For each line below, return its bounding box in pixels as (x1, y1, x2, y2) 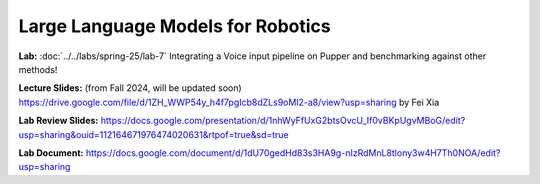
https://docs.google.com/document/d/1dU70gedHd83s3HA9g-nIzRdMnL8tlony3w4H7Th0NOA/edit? (85, 146, 501, 159)
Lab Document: (18, 146, 84, 159)
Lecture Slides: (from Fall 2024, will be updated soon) (18, 82, 242, 94)
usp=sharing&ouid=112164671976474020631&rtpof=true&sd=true (18, 128, 289, 140)
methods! (18, 63, 58, 75)
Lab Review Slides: (18, 115, 99, 127)
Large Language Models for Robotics (18, 15, 331, 37)
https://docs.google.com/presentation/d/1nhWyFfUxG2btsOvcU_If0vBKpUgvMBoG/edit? (100, 115, 466, 127)
